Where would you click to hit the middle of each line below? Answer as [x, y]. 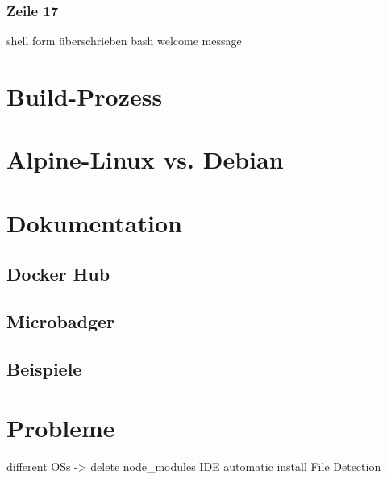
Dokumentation [94, 222]
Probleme [61, 428]
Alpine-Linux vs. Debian [145, 159]
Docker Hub [58, 274]
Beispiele [44, 368]
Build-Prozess [85, 96]
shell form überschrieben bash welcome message [124, 41]
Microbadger [61, 321]
